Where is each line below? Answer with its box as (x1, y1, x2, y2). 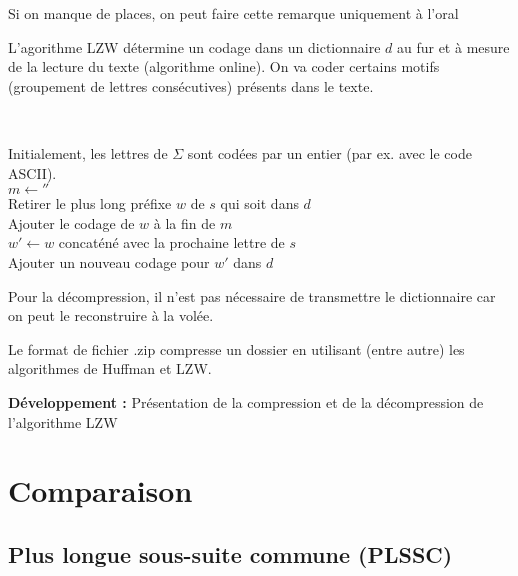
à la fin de (153, 212, 216, 233)
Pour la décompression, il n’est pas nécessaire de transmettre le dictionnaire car (8, 285, 496, 306)
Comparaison (8, 470, 193, 511)
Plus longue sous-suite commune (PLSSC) (8, 538, 453, 569)
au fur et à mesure (396, 36, 510, 57)
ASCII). (8, 162, 57, 183)
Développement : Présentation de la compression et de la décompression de (8, 391, 484, 412)
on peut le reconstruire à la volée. (8, 305, 214, 326)
